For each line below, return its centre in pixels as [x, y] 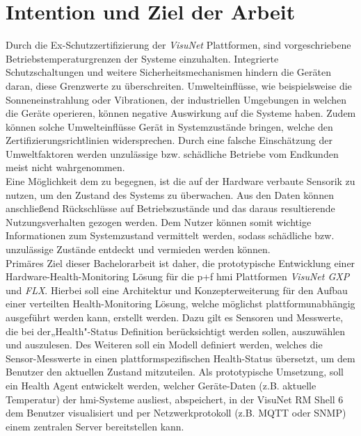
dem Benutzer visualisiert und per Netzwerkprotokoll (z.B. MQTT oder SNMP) [176, 413]
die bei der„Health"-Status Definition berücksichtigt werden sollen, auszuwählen [176, 331]
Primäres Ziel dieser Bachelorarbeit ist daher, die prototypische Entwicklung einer [180, 263]
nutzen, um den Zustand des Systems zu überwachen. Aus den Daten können [170, 194]
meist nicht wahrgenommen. [65, 167]
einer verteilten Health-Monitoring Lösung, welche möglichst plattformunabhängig [180, 304]
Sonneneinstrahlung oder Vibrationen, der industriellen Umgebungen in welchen [176, 99]
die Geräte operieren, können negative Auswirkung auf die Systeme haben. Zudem [181, 113]
